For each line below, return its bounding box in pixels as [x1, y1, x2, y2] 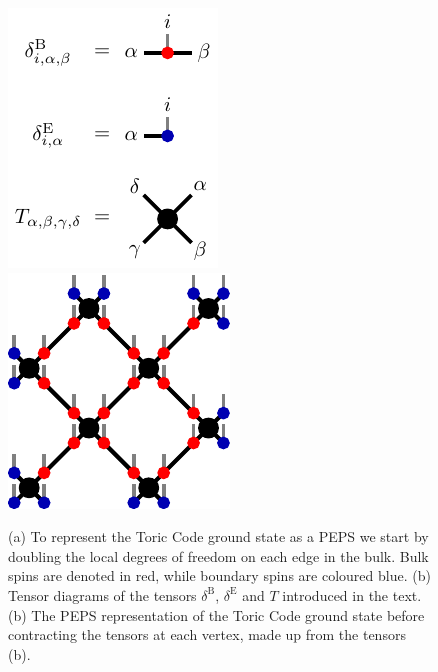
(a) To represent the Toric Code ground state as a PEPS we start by [8, 526, 429, 547]
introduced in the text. [282, 584, 422, 605]
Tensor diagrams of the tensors [8, 584, 197, 605]
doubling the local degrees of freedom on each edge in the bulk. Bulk [8, 545, 429, 566]
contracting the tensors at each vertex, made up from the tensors [8, 624, 406, 645]
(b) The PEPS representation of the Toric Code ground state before [8, 604, 425, 625]
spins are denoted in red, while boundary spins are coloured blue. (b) [8, 565, 431, 586]
